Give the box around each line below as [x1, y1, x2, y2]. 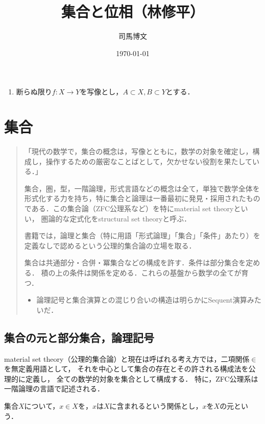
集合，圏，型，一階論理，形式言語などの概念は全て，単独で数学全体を [24, 183, 260, 193]
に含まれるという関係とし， [109, 400, 203, 411]
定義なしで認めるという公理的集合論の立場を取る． [24, 240, 196, 251]
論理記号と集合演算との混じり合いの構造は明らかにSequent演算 [36, 294, 247, 305]
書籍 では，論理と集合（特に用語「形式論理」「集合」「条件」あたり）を [24, 230, 260, 241]
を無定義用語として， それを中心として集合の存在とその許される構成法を [4, 363, 249, 374]
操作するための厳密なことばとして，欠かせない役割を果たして [45, 156, 252, 166]
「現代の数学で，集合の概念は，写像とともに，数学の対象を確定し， [24, 146, 253, 157]
